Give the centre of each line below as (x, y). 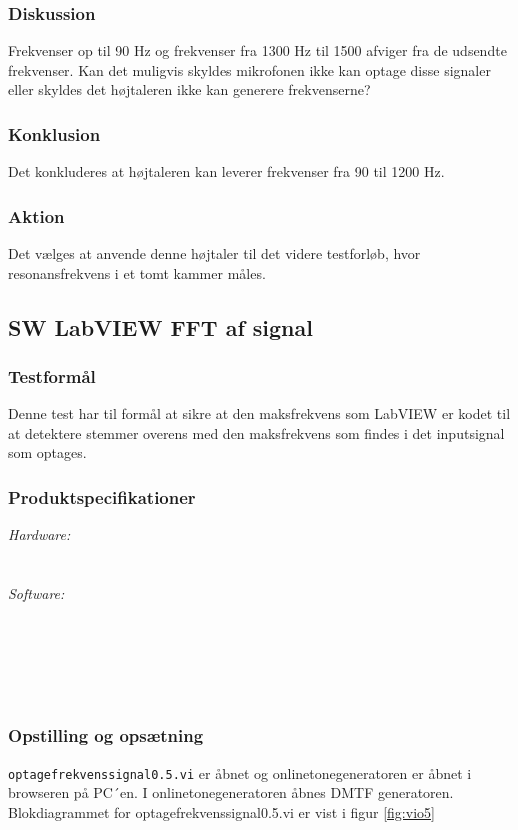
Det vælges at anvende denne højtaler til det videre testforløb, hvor (214, 253)
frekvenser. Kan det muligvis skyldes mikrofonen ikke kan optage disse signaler (249, 69)
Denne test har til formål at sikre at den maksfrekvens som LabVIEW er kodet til (259, 413)
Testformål (52, 375)
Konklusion (54, 133)
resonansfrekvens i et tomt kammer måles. (137, 272)
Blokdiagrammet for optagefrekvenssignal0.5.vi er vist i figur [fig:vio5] (221, 812)
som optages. (47, 452)
